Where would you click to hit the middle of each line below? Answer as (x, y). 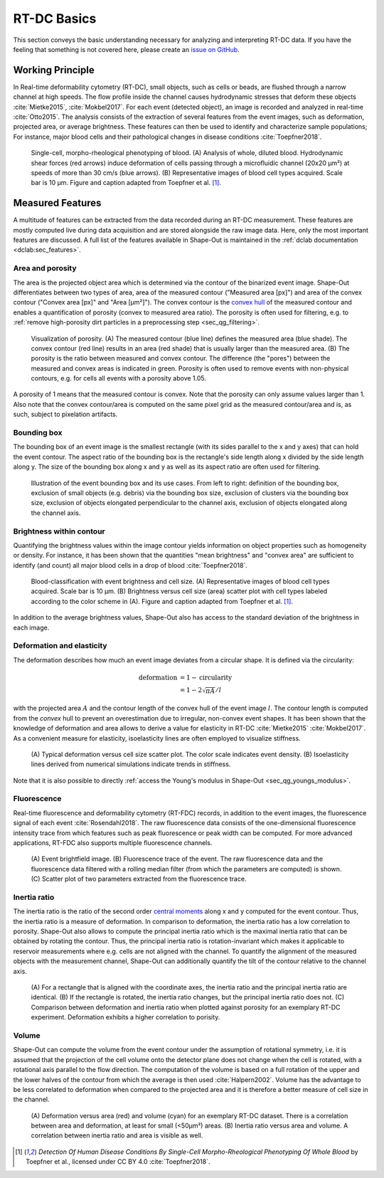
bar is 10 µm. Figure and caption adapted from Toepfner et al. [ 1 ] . (126, 183)
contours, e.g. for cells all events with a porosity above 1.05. (118, 378)
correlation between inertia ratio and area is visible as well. (117, 1135)
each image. (31, 627)
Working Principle (54, 70)
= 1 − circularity (206, 677)
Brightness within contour (59, 531)
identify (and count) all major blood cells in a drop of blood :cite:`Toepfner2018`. (130, 565)
